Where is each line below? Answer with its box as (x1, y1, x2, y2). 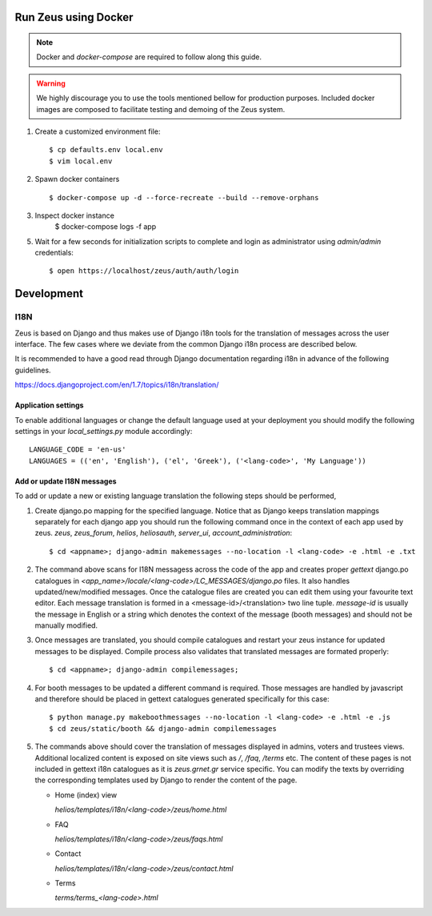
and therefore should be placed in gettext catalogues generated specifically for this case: (34, 694, 330, 704)
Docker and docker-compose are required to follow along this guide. (36, 52, 262, 62)
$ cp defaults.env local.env (49, 145, 163, 155)
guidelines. (14, 365, 51, 375)
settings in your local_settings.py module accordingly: (14, 426, 193, 436)
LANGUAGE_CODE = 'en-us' (29, 445, 126, 454)
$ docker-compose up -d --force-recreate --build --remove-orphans (49, 193, 319, 202)
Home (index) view (54, 789, 118, 800)
